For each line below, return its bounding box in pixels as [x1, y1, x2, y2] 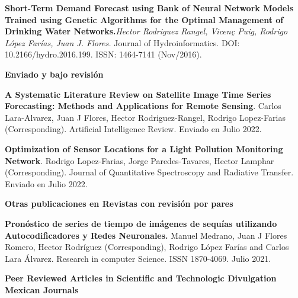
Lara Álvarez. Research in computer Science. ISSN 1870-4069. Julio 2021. [5, 252, 271, 264]
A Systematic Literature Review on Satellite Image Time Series [5, 88, 271, 100]
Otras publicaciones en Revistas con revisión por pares [5, 197, 233, 210]
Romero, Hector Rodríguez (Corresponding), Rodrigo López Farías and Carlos [5, 241, 289, 253]
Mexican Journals [5, 283, 79, 296]
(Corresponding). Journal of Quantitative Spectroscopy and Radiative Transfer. [5, 166, 294, 178]
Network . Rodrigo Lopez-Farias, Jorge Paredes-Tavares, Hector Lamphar [5, 154, 274, 166]
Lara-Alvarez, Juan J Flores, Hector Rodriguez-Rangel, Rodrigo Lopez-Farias [5, 111, 286, 123]
